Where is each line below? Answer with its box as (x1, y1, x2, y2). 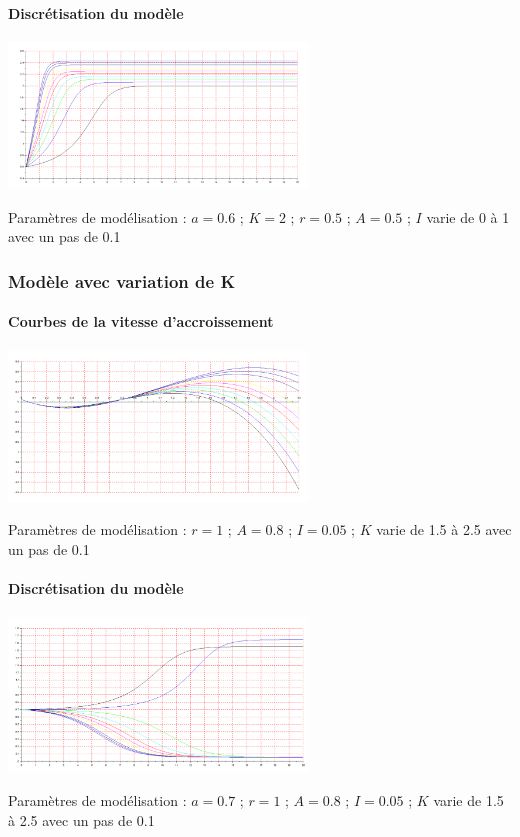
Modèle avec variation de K (8, 268, 236, 293)
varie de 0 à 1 (426, 206, 510, 227)
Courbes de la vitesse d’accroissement (8, 311, 274, 332)
